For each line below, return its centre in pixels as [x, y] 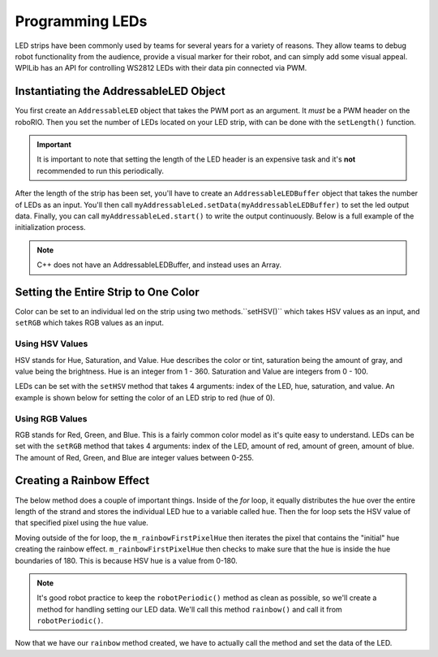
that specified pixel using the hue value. [82, 523]
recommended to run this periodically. [100, 171]
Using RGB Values [51, 418]
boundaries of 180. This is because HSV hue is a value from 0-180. [127, 560]
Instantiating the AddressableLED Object [120, 91]
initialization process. [50, 227]
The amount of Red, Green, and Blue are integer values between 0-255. [135, 457]
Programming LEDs [81, 21]
